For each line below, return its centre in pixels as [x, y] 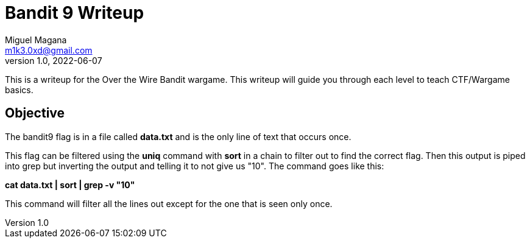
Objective [35, 113]
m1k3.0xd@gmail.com [49, 50]
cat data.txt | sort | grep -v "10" [70, 185]
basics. [19, 90]
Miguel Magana [36, 40]
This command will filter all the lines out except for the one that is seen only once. [169, 203]
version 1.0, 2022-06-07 [54, 60]
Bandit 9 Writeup [75, 13]
